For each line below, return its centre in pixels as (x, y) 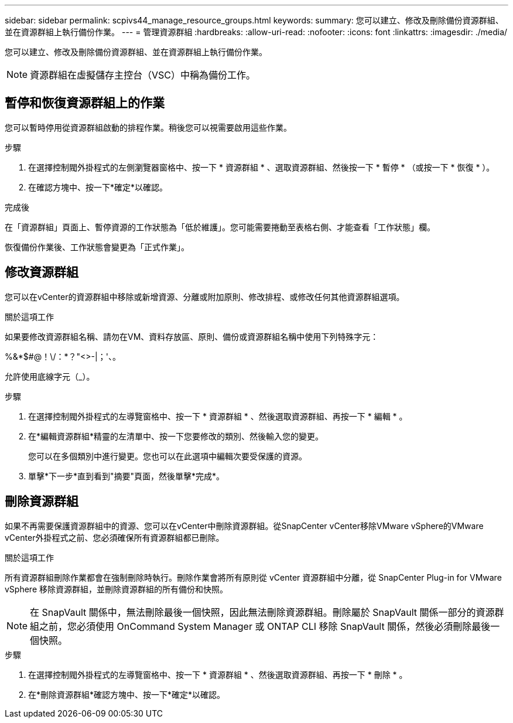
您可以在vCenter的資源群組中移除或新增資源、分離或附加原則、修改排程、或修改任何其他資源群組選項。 (205, 296)
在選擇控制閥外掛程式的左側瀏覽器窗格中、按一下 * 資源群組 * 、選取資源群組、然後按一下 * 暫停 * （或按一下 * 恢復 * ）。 (261, 167)
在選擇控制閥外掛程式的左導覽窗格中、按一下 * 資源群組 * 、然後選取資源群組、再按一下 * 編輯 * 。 (218, 416)
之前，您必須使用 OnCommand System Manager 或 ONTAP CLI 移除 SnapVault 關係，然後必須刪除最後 (265, 626)
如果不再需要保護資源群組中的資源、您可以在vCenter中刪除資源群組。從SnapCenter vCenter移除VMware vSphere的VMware (244, 526)
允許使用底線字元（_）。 (50, 376)
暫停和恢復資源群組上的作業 (85, 103)
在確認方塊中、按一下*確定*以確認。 (98, 187)
